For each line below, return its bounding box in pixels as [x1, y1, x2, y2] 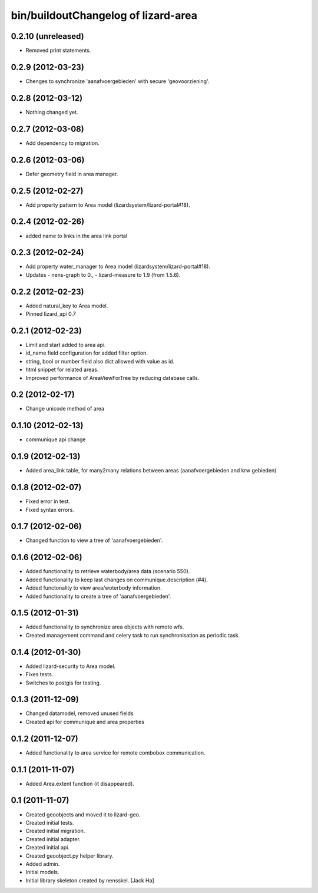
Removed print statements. [25, 47, 91, 54]
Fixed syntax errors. [25, 506, 75, 513]
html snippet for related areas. [25, 366, 99, 373]
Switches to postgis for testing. [25, 679, 101, 686]
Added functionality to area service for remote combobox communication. [25, 749, 206, 756]
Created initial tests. [25, 819, 74, 826]
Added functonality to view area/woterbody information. [25, 584, 162, 591]
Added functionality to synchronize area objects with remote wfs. [25, 623, 184, 630]
